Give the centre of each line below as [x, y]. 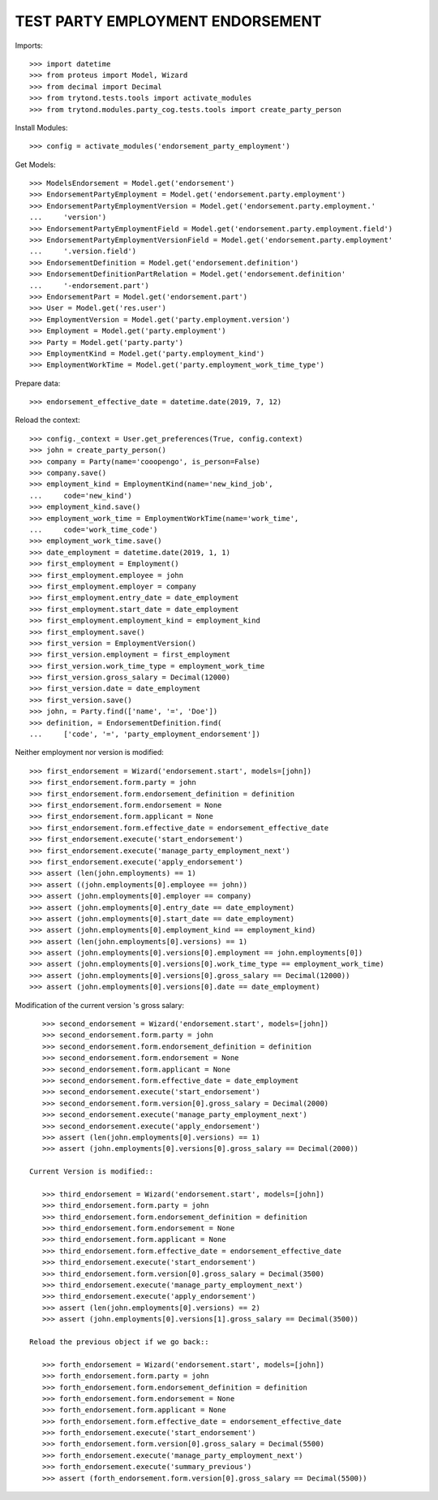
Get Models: [35, 164]
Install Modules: [41, 127]
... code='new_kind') [81, 496]
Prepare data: [38, 383]
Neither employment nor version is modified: [89, 752]
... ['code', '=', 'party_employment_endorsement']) [145, 734]
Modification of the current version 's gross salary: [99, 1005]
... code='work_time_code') [94, 530]
